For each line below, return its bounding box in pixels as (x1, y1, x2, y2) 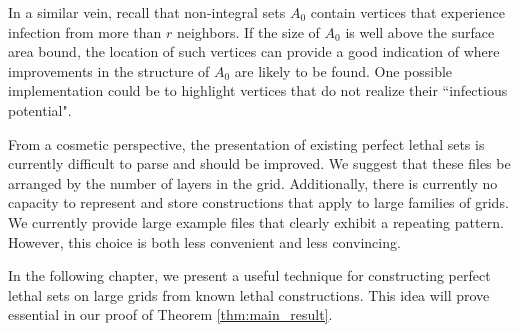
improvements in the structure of (8, 60, 210, 81)
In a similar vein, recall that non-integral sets (8, 2, 286, 22)
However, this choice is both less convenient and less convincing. (8, 231, 401, 252)
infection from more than (8, 21, 162, 42)
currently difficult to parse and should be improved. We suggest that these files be (8, 153, 511, 174)
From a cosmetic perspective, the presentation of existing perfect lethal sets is (8, 133, 485, 154)
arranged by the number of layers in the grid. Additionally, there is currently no (8, 172, 498, 193)
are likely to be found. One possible (234, 60, 453, 81)
